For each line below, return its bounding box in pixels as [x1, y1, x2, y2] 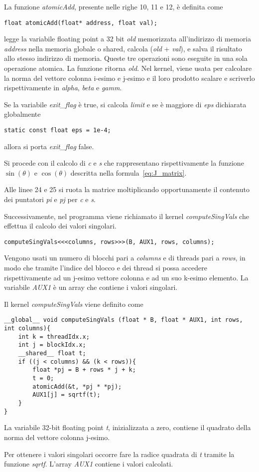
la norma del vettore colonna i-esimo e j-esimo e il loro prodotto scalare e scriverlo [4, 72, 255, 83]
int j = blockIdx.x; [18, 341, 86, 349]
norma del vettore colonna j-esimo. [4, 432, 110, 442]
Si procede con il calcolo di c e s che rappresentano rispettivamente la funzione [4, 158, 244, 168]
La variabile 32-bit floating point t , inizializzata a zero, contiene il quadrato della [4, 422, 251, 433]
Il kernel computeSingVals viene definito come [4, 298, 143, 309]
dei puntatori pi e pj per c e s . [4, 194, 96, 205]
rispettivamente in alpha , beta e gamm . [4, 82, 122, 93]
